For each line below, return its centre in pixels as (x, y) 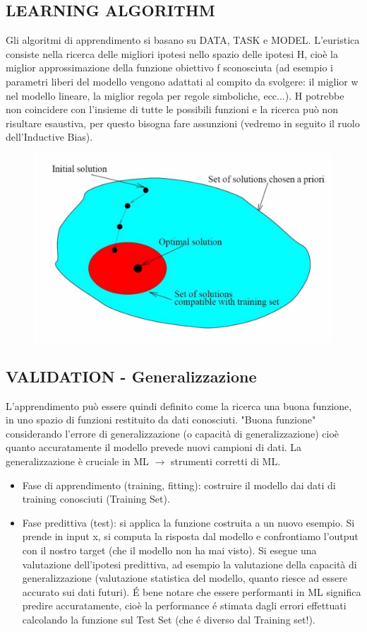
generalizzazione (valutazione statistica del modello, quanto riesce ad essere (185, 578)
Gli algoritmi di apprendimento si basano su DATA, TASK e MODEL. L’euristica (183, 40)
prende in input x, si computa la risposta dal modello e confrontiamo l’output (190, 536)
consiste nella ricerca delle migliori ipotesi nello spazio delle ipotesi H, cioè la (172, 53)
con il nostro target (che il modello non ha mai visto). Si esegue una (169, 550)
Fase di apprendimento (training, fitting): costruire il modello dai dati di (179, 485)
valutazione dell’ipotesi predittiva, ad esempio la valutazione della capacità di (189, 564)
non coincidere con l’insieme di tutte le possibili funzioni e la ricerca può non (172, 109)
